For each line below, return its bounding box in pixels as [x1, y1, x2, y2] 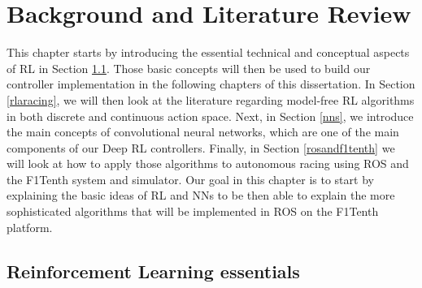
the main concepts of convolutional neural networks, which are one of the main [7, 123, 399, 140]
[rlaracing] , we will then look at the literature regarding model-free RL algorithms [7, 91, 415, 108]
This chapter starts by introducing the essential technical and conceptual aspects [7, 44, 410, 61]
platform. [7, 218, 53, 235]
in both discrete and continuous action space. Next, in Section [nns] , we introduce [7, 107, 414, 124]
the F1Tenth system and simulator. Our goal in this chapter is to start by [7, 170, 374, 187]
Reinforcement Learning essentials [7, 258, 300, 283]
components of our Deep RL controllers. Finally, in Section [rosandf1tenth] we [7, 139, 395, 156]
